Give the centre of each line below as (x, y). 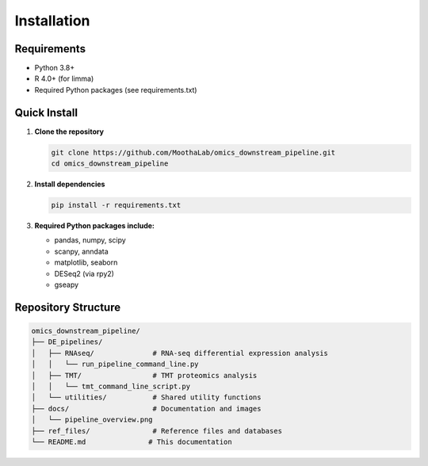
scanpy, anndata (81, 251)
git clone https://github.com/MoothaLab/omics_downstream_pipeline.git (193, 152)
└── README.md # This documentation (132, 441)
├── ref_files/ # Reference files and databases (157, 431)
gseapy (67, 285)
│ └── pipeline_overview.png (92, 420)
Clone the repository (69, 132)
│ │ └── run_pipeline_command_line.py (115, 364)
